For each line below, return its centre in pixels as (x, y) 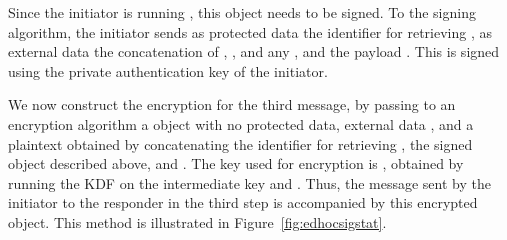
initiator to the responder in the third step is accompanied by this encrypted (243, 202)
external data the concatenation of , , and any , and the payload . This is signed (254, 51)
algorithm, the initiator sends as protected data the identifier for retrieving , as (250, 31)
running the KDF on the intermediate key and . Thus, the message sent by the (249, 182)
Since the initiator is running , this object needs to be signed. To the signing (242, 12)
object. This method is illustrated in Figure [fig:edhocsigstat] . (197, 221)
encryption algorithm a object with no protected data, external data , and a (241, 123)
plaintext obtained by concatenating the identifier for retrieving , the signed (240, 143)
